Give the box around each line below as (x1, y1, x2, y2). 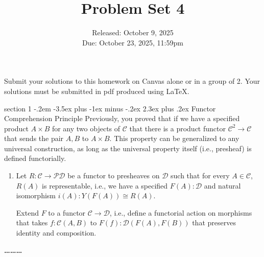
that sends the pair (4, 133, 64, 144)
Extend (16, 207, 39, 218)
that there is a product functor (129, 123, 226, 133)
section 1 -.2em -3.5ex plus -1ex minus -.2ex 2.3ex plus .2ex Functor (4, 103, 216, 113)
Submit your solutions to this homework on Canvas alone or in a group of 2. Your (4, 76, 260, 86)
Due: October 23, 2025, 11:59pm (82, 37, 183, 48)
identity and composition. (16, 227, 97, 238)
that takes (16, 217, 48, 228)
